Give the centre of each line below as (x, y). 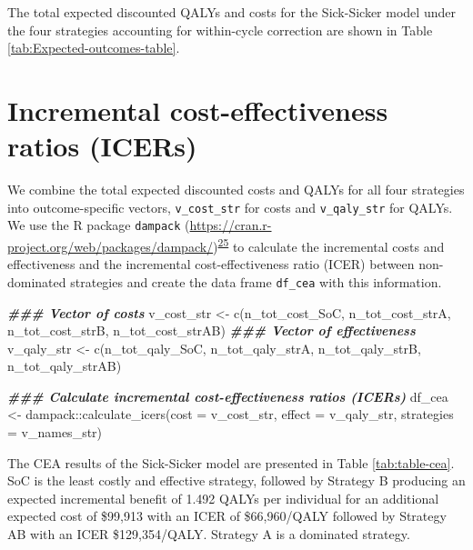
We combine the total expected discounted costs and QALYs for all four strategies (236, 190)
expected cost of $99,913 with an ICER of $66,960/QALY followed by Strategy (227, 516)
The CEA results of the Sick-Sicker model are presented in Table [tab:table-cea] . (231, 462)
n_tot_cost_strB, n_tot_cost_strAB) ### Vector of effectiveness (211, 330)
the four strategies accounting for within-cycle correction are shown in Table (220, 30)
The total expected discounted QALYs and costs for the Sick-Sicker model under (231, 12)
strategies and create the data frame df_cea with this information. (256, 281)
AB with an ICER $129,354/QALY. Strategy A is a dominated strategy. (209, 534)
